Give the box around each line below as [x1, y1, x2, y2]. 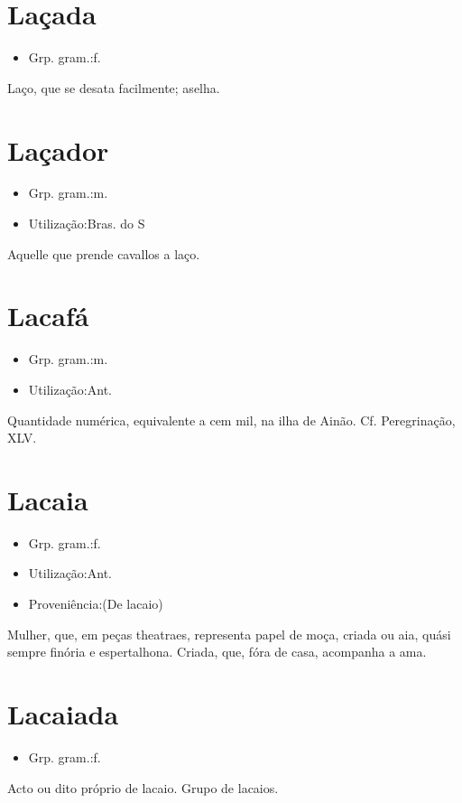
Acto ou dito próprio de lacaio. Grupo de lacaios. [7, 778, 279, 797]
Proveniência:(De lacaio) [28, 594, 163, 613]
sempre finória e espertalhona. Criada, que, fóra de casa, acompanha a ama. [7, 642, 427, 661]
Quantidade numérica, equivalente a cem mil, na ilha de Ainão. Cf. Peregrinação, [7, 410, 456, 429]
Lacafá [7, 297, 89, 334]
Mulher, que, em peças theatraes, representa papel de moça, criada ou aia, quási [7, 624, 451, 643]
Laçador [7, 131, 109, 168]
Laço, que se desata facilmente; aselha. [7, 78, 220, 97]
